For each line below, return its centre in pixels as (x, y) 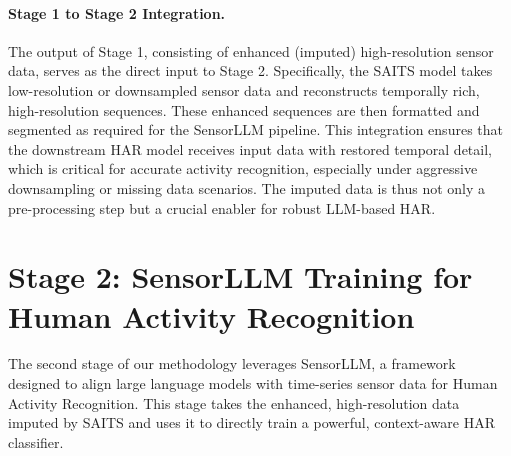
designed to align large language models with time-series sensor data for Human (253, 383)
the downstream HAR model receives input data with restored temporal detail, (250, 148)
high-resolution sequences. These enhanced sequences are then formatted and (244, 109)
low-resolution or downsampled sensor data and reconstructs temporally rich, (244, 89)
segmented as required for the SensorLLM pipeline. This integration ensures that (255, 129)
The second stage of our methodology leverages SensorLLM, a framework (232, 363)
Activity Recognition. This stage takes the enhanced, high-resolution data (234, 402)
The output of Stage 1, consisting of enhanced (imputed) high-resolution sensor (251, 50)
